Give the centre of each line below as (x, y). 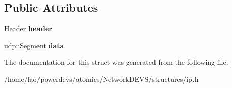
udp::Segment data (34, 45)
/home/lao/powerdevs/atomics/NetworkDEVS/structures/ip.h (101, 79)
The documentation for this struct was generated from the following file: (116, 62)
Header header (28, 28)
